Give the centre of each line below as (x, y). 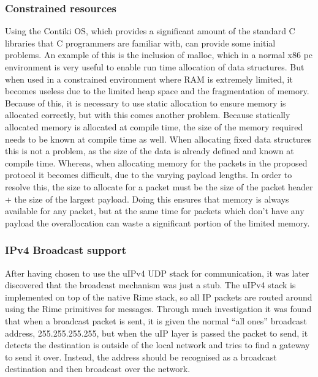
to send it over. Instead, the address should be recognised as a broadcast (141, 356)
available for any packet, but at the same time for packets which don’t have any (155, 211)
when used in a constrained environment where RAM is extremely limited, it (149, 79)
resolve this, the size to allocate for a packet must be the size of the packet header (159, 186)
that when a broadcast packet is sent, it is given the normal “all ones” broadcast (156, 320)
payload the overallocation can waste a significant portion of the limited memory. (157, 222)
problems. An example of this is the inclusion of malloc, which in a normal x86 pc (159, 55)
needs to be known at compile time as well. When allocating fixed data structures (158, 139)
